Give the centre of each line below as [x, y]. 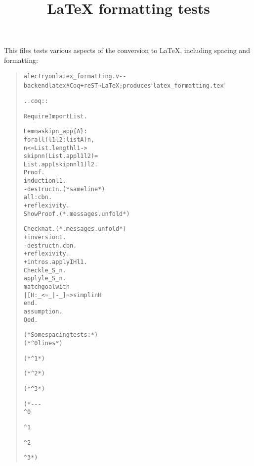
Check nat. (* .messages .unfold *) [75, 229]
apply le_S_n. [45, 279]
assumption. [43, 311]
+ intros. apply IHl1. [55, 262]
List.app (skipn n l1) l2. [61, 164]
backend [36, 86]
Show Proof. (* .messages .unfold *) [77, 214]
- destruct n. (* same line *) [64, 189]
